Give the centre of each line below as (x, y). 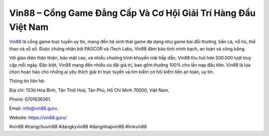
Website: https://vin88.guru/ (38, 118)
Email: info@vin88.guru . (34, 108)
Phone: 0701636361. (30, 99)
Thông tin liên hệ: (27, 81)
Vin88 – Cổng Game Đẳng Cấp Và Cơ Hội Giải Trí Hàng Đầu (133, 13)
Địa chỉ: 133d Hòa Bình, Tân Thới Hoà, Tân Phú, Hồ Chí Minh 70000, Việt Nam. (89, 90)
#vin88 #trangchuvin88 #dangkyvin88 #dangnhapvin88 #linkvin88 (78, 127)
